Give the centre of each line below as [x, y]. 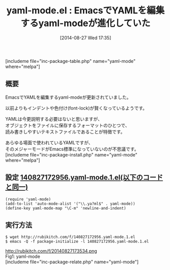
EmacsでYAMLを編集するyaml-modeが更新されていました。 [68, 97]
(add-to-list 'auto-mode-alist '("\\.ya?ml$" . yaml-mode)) [70, 204]
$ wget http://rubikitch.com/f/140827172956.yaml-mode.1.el [70, 237]
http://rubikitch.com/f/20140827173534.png [51, 251]
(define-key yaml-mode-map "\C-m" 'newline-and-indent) [66, 208]
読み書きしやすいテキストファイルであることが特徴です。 [65, 131]
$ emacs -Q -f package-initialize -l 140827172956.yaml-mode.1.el [77, 242]
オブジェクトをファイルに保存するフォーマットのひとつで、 [67, 125]
